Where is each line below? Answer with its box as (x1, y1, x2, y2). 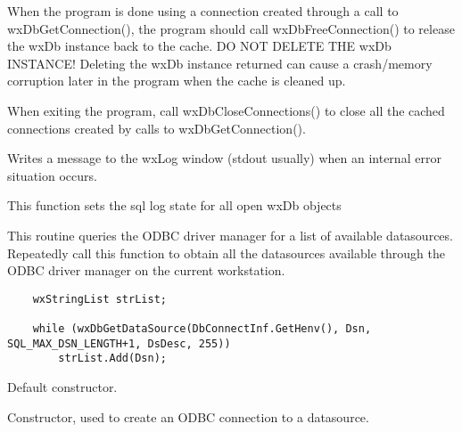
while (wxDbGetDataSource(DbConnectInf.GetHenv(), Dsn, (32, 322, 372, 336)
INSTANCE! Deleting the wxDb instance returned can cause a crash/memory (7, 53, 433, 72)
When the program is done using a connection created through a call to (7, 2, 399, 20)
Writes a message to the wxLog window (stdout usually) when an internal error (7, 149, 441, 167)
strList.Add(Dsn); (58, 352, 167, 365)
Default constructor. (7, 378, 118, 395)
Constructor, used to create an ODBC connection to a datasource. (7, 407, 369, 426)
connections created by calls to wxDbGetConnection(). (7, 118, 306, 137)
